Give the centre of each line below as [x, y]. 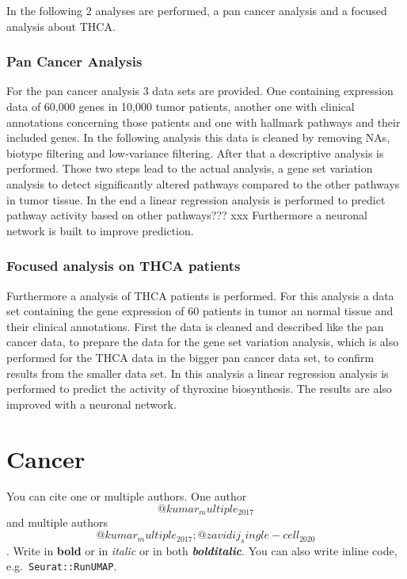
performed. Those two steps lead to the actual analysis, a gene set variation [190, 168]
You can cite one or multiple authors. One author [127, 496]
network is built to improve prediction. [100, 230]
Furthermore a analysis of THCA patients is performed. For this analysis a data [200, 295]
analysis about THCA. [61, 26]
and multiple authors [57, 522]
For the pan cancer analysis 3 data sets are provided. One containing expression [200, 91]
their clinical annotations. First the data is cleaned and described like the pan [195, 326]
